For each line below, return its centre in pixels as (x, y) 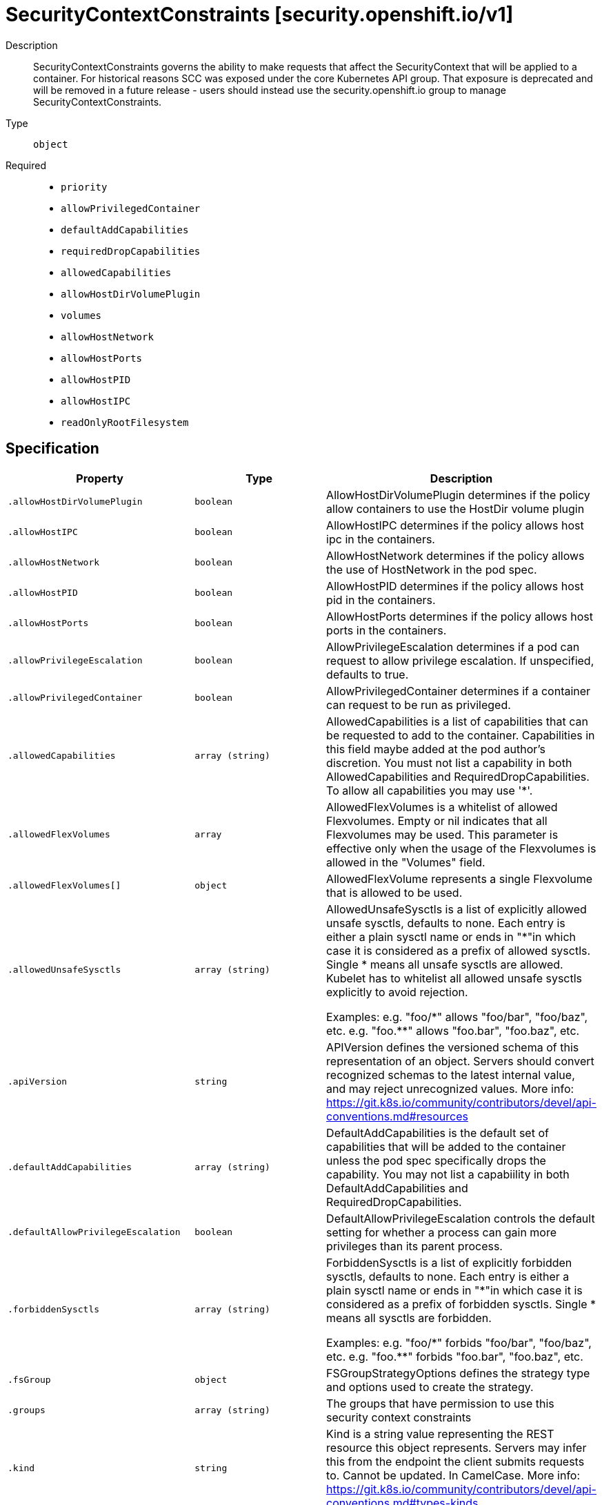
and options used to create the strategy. (430, 1387)
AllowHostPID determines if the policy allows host (455, 586)
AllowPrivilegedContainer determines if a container (459, 691)
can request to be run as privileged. (419, 705)
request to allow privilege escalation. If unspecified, (460, 660)
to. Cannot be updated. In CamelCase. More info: (453, 1475)
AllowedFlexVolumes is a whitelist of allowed (442, 807)
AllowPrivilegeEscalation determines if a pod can (453, 647)
